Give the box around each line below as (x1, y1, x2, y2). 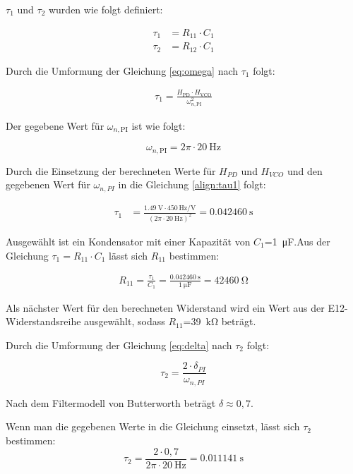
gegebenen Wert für (6, 177, 90, 192)
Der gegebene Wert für (6, 118, 104, 133)
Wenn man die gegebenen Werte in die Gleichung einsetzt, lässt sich (6, 419, 300, 434)
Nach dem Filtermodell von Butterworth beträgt (6, 395, 216, 410)
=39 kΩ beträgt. (183, 314, 256, 329)
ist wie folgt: (131, 118, 186, 133)
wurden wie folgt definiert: (48, 2, 163, 16)
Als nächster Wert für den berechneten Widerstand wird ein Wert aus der (6, 300, 325, 315)
